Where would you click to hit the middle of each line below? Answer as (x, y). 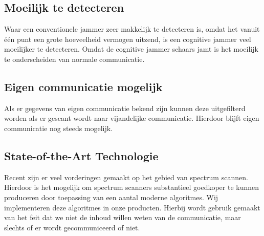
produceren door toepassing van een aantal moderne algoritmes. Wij (111, 197)
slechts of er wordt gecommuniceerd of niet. (72, 227)
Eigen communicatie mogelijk (83, 86)
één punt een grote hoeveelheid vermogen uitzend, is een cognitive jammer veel (128, 39)
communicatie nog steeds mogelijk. (59, 128)
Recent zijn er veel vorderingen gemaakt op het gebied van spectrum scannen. (126, 177)
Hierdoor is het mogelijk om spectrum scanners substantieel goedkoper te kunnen (132, 187)
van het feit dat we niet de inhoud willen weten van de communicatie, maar (123, 217)
